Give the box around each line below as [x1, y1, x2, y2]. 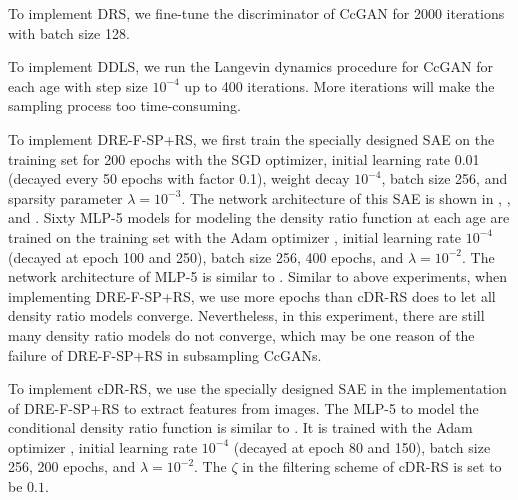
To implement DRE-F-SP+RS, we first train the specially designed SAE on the [8, 128, 495, 149]
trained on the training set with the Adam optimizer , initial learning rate [8, 226, 461, 247]
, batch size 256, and [381, 168, 508, 189]
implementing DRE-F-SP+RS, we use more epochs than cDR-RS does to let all [8, 285, 496, 306]
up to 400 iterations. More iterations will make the [184, 75, 495, 96]
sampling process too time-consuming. [8, 95, 241, 116]
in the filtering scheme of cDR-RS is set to [242, 456, 502, 477]
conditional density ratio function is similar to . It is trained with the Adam [8, 417, 473, 438]
